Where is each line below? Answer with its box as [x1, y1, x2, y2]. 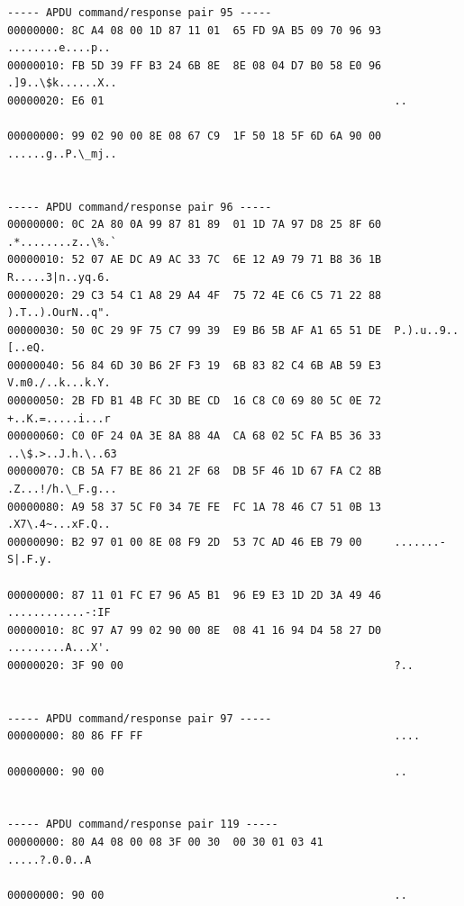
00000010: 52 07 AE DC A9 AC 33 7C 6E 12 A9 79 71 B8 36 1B [7, 253, 382, 267]
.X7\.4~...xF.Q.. [7, 518, 111, 531]
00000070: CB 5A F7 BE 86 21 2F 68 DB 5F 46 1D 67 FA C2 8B [7, 465, 382, 478]
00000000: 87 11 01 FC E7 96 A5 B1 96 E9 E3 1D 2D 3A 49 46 [7, 588, 382, 602]
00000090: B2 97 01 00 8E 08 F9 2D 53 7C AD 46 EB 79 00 [7, 535, 362, 548]
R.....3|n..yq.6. [7, 270, 111, 284]
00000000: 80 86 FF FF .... [7, 729, 421, 743]
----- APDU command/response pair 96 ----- [7, 200, 272, 213]
